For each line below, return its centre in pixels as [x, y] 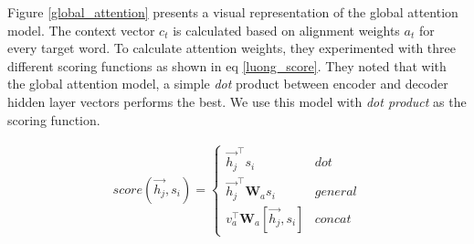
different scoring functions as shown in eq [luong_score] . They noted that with [227, 65]
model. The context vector [81, 30]
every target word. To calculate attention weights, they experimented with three [232, 48]
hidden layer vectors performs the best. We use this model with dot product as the [237, 101]
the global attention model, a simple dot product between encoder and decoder [228, 84]
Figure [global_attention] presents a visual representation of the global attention [233, 12]
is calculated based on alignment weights [286, 30]
